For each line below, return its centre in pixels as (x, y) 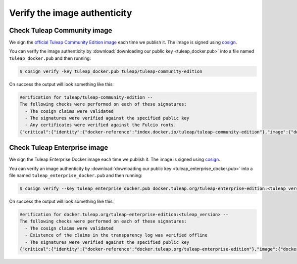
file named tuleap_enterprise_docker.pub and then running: (76, 176)
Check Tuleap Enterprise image (59, 148)
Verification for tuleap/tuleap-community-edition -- (86, 97)
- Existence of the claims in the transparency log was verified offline (116, 235)
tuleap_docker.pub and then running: (50, 58)
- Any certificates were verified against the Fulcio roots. (101, 125)
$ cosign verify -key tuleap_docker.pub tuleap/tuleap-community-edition (111, 71)
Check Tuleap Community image (61, 30)
